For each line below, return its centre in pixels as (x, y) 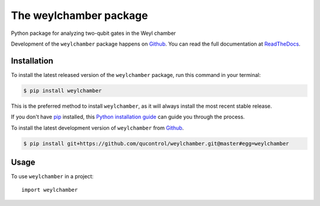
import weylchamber (50, 190)
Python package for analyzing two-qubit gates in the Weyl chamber (93, 33)
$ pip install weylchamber (63, 91)
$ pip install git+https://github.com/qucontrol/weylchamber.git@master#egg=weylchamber (156, 143)
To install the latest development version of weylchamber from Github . (97, 128)
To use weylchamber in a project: (52, 176)
